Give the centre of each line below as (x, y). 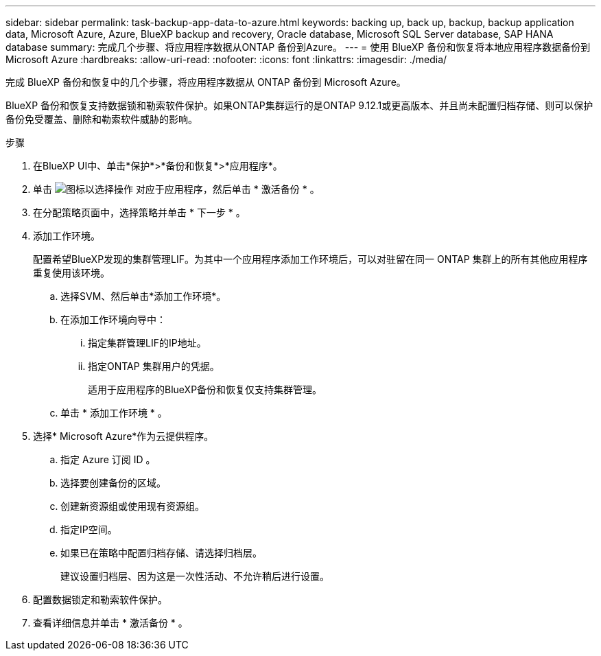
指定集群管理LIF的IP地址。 (147, 343)
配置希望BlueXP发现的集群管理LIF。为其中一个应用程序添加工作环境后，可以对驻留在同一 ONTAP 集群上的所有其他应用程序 (310, 259)
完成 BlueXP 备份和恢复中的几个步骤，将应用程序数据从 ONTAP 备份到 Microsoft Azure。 (206, 82)
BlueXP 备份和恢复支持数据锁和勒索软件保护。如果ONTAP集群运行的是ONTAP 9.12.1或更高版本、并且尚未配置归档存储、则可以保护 (299, 105)
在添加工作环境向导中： (113, 319)
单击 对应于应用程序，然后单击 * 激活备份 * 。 (176, 189)
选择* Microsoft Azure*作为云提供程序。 (123, 436)
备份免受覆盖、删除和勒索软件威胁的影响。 (102, 119)
